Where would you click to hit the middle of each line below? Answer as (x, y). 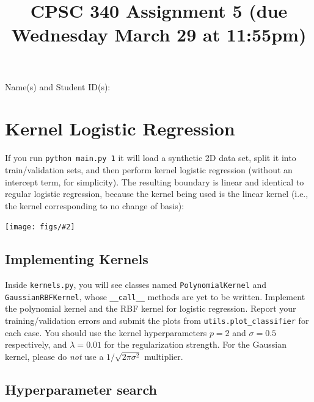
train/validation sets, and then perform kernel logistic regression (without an (149, 169)
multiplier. (164, 356)
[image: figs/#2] (40, 227)
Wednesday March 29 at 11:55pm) (159, 34)
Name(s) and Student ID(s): (58, 86)
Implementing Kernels (77, 259)
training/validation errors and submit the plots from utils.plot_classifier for (157, 321)
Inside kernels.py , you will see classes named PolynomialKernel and (136, 285)
